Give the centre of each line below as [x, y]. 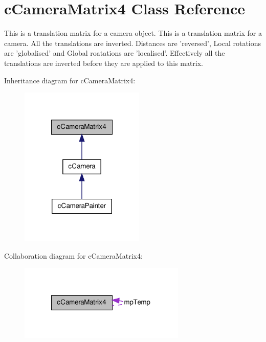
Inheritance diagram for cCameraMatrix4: [70, 80]
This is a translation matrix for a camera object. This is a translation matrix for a [133, 33]
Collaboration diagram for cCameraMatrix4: [73, 255]
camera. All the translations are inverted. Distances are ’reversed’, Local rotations [133, 43]
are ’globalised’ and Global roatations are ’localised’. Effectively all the [115, 53]
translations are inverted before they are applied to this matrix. [104, 63]
